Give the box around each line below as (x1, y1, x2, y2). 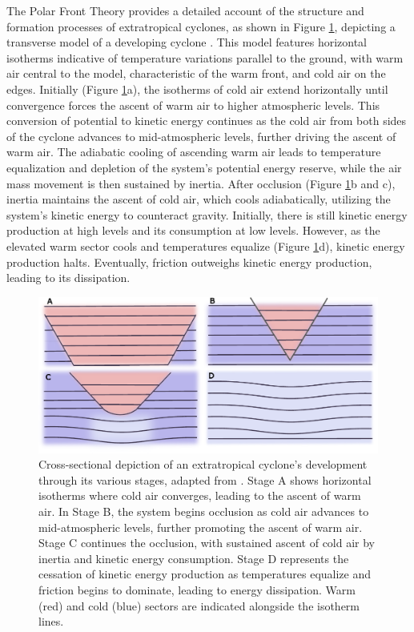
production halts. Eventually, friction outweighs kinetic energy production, (6, 253, 372, 270)
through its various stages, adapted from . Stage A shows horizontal (38, 471, 372, 488)
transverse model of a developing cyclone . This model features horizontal (6, 34, 368, 50)
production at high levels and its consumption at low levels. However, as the (6, 222, 380, 239)
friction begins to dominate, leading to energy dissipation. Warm (38, 582, 356, 598)
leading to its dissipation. (6, 269, 131, 286)
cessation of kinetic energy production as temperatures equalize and (38, 566, 372, 582)
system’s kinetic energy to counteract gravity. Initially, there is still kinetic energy (6, 206, 408, 223)
